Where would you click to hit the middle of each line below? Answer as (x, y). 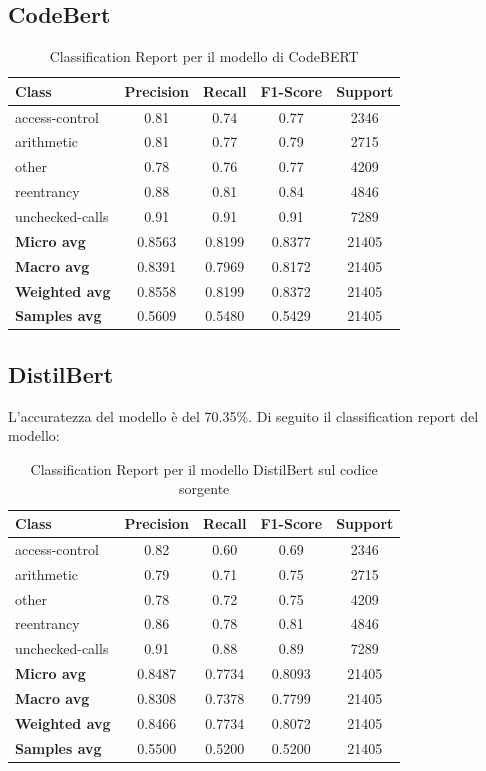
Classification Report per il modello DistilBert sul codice (204, 468)
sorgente (204, 488)
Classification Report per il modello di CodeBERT (204, 56)
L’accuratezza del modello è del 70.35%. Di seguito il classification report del (243, 415)
